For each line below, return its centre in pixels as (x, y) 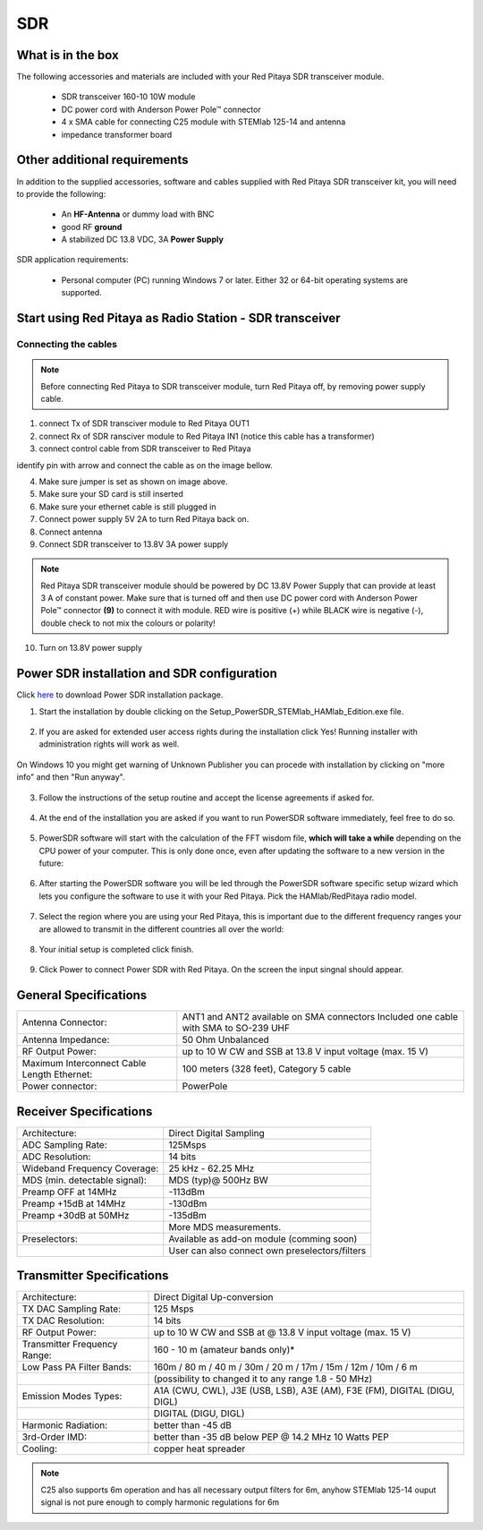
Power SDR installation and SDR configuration (147, 674)
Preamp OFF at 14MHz (69, 1192)
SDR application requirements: (72, 260)
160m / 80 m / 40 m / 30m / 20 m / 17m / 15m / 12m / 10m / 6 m (285, 1367)
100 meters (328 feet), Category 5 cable (267, 1069)
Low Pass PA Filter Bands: (76, 1367)
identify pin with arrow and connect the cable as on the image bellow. (144, 465)
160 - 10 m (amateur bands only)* (224, 1350)
